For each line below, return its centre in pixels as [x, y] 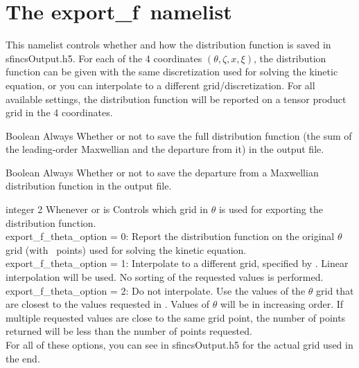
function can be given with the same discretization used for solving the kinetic [172, 72]
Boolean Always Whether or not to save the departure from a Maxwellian [162, 172]
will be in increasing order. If [282, 304]
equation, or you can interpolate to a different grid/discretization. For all [160, 85]
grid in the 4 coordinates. [59, 112]
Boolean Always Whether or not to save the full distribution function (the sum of [179, 135]
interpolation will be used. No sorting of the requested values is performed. [165, 277]
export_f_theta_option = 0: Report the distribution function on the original [170, 236]
